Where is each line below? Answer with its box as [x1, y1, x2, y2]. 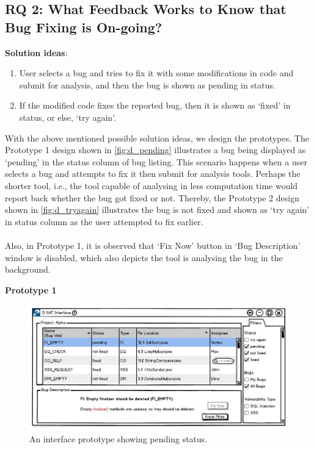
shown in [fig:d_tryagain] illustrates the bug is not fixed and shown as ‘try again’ [5, 203, 310, 216]
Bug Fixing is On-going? [5, 17, 162, 36]
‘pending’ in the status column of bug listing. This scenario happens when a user [5, 155, 307, 168]
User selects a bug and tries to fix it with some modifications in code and [19, 66, 294, 79]
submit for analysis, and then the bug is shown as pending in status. [19, 78, 276, 91]
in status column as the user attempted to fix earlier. [5, 215, 203, 228]
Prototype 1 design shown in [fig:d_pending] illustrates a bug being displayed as [5, 143, 306, 156]
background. [5, 263, 51, 276]
